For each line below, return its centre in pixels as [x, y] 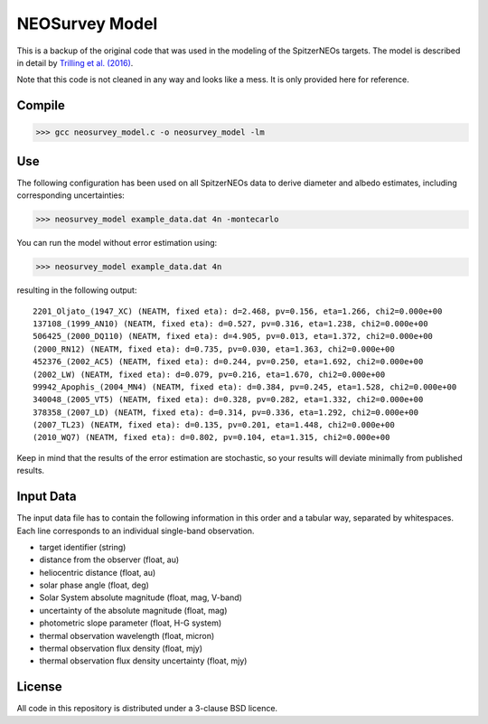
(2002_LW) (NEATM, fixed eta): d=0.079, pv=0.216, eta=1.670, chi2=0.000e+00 [209, 374]
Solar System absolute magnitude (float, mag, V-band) [141, 597]
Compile [41, 105]
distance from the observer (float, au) [109, 559]
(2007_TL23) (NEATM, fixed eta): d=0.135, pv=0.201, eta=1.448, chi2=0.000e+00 [214, 425]
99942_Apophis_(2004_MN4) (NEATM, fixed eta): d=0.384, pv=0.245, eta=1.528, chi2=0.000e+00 [245, 387]
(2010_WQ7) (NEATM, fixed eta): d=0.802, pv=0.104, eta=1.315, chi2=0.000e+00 [211, 437]
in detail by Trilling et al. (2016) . [75, 62]
